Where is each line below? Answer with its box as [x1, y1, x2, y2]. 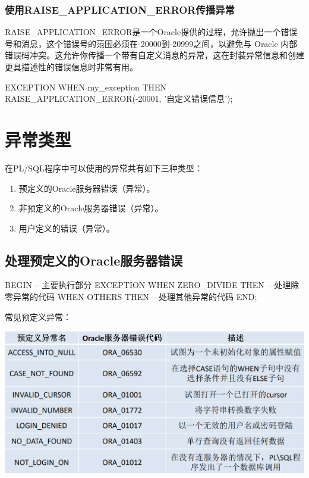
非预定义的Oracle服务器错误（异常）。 [18, 202, 163, 214]
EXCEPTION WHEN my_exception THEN [5, 80, 167, 93]
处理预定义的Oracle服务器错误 [5, 251, 183, 269]
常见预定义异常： [5, 310, 71, 323]
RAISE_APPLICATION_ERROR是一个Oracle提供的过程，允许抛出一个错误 [5, 26, 298, 38]
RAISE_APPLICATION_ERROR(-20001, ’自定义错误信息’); [5, 92, 233, 105]
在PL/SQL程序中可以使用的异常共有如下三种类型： [5, 161, 203, 174]
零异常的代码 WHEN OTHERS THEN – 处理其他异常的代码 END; [5, 290, 257, 303]
